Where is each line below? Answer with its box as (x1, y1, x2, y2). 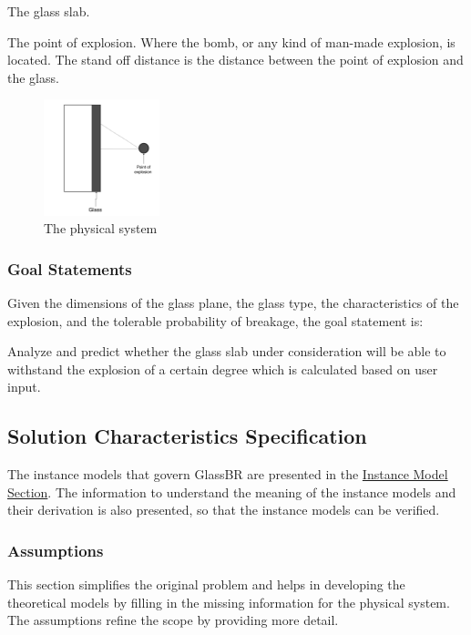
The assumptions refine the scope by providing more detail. (7, 610, 339, 630)
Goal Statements (7, 257, 132, 280)
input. (7, 377, 41, 396)
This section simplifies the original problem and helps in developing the (7, 575, 405, 594)
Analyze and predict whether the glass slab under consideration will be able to (7, 342, 446, 361)
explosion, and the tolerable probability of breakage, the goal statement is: (7, 311, 424, 330)
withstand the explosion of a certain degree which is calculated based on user (7, 359, 438, 378)
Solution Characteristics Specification (7, 422, 367, 450)
